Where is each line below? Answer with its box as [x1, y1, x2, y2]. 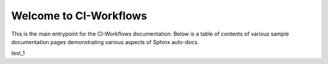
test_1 [11, 50, 26, 57]
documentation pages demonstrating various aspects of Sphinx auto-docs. [11, 38, 199, 45]
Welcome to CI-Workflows [11, 9, 148, 22]
